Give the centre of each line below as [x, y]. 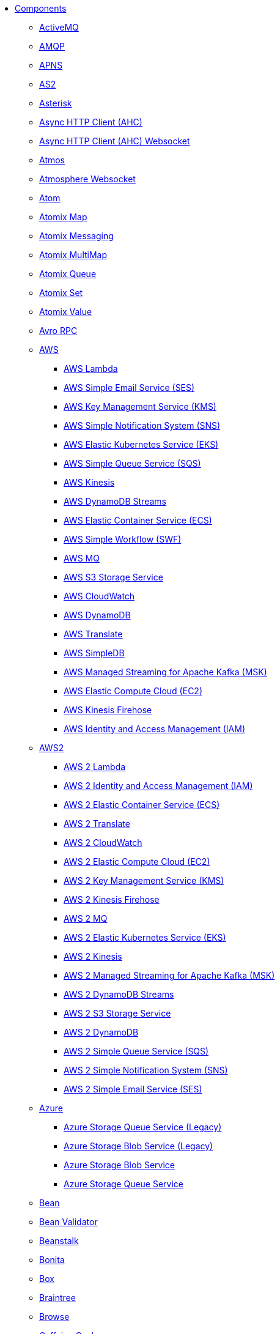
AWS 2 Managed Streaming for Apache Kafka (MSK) [169, 975]
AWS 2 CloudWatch [103, 843]
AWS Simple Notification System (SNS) [142, 425]
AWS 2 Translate [97, 824]
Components [41, 8]
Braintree [57, 1298]
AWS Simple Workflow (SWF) [123, 539]
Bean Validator [68, 1222]
